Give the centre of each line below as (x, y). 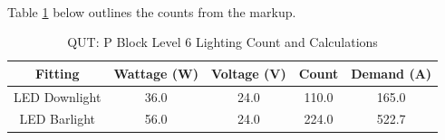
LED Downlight (58, 96)
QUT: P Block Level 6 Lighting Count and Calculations (222, 42)
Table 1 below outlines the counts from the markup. (152, 11)
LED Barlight (58, 119)
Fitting (57, 73)
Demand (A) (392, 73)
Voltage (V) (248, 73)
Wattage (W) (156, 73)
